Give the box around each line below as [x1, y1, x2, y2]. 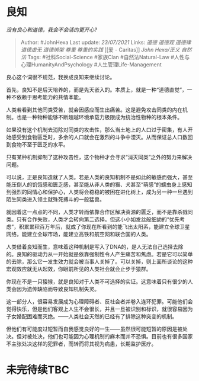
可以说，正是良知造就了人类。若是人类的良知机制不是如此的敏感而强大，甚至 [6, 173, 193, 181]
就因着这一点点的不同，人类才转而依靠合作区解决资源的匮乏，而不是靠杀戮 [6, 208, 188, 215]
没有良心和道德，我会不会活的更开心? [6, 26, 98, 33]
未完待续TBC [6, 363, 69, 377]
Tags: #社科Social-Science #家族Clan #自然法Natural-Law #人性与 [27, 53, 190, 60]
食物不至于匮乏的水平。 [11, 140, 69, 148]
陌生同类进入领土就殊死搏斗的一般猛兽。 [6, 196, 105, 203]
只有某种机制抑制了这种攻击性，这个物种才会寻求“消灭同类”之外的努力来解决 [6, 153, 192, 161]
